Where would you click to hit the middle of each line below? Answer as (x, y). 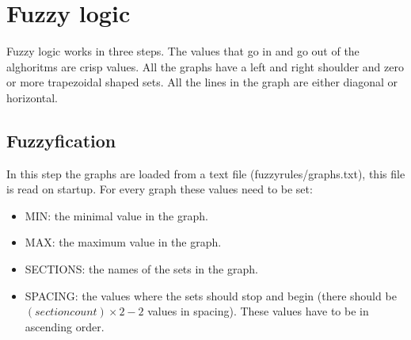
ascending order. (65, 326)
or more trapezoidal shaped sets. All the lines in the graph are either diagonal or (202, 82)
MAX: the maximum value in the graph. (123, 242)
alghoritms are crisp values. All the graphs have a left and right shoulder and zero (205, 66)
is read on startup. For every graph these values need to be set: (160, 189)
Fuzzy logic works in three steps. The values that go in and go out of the (183, 51)
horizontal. (32, 97)
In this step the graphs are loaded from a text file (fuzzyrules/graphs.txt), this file (206, 173)
